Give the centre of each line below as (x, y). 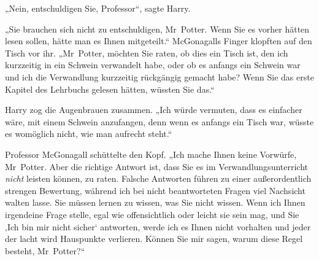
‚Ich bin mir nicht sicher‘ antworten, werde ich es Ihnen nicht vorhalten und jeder (158, 226)
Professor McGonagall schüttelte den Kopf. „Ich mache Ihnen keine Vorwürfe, (151, 154)
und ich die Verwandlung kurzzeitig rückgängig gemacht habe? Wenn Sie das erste (159, 76)
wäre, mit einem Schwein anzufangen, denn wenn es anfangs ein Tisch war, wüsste (159, 121)
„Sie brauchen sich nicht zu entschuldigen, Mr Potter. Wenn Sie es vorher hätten (157, 29)
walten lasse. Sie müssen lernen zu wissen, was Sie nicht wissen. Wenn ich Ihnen (155, 202)
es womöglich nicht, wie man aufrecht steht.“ (89, 134)
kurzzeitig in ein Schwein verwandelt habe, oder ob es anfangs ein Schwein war (153, 65)
